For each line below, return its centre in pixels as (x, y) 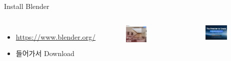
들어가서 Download (45, 53)
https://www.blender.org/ (56, 36)
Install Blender (27, 6)
